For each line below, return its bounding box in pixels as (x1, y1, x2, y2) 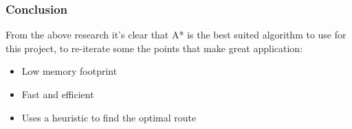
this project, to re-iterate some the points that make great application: (5, 40, 303, 55)
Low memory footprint (21, 64, 118, 78)
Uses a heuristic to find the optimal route (21, 110, 197, 124)
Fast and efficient (21, 87, 94, 101)
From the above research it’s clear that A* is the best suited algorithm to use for (5, 27, 346, 42)
